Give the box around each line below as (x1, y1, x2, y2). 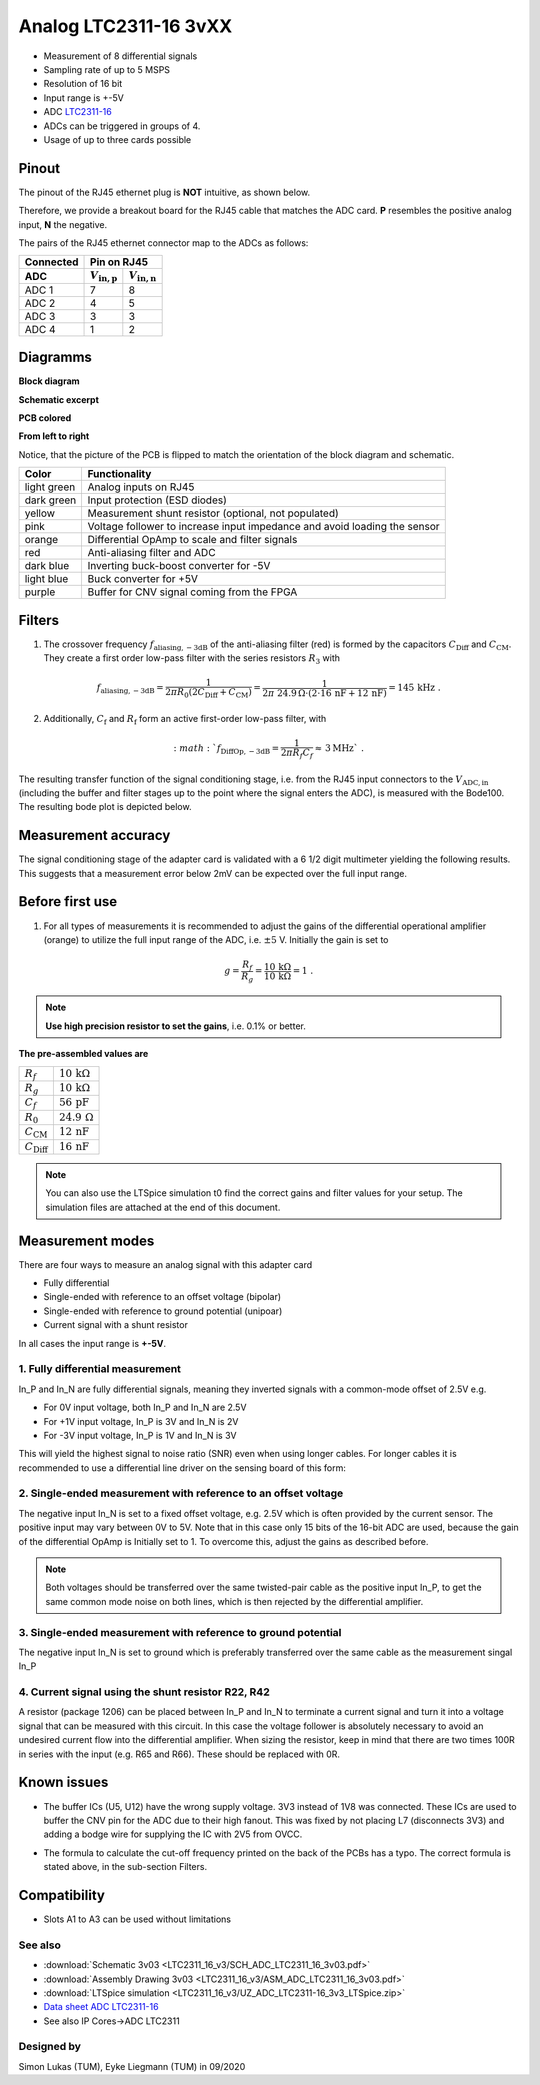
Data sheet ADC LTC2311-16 (43, 2001, 159, 2013)
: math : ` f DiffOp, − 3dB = (173, 743, 280, 757)
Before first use (18, 893, 118, 910)
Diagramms (18, 349, 92, 366)
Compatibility (18, 1886, 105, 1904)
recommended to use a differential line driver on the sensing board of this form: (18, 1461, 347, 1474)
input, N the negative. (18, 218, 108, 230)
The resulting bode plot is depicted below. (18, 801, 192, 813)
